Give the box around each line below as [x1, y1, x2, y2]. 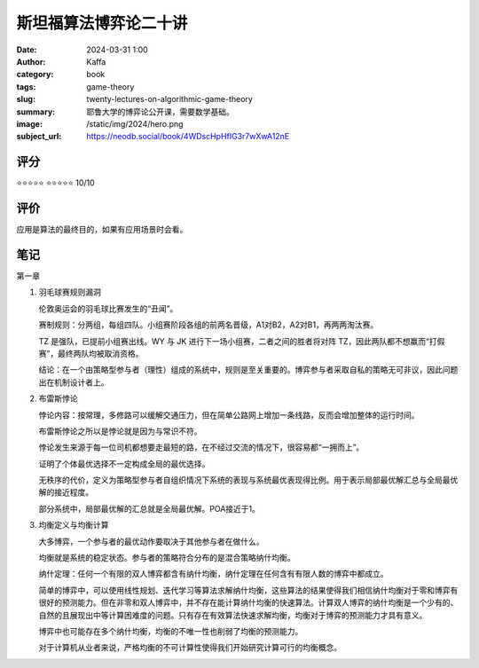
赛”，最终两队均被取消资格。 [38, 348, 144, 358]
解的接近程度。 [38, 487, 93, 498]
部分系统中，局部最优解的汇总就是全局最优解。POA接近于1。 [38, 503, 261, 514]
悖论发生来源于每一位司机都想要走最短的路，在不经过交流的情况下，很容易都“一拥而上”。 [38, 442, 365, 452]
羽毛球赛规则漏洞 [38, 287, 101, 297]
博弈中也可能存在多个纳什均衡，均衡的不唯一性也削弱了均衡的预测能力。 [38, 625, 303, 636]
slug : [16, 94, 35, 105]
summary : [16, 106, 56, 117]
